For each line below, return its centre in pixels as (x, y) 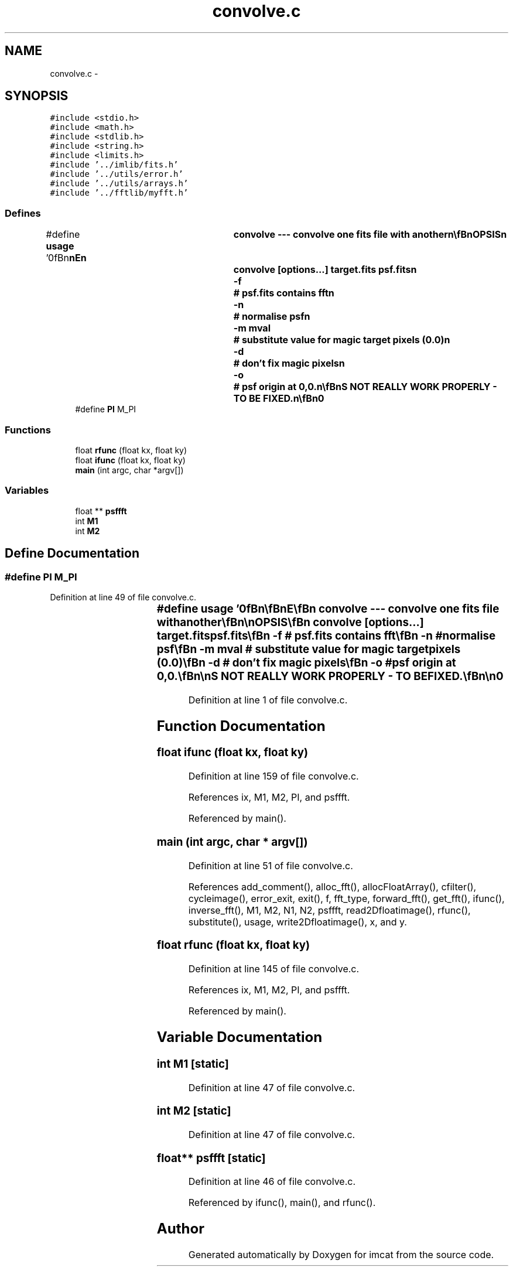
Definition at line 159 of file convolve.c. (273, 776)
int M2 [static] (194, 1111)
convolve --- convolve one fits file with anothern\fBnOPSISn (370, 235)
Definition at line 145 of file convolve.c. (274, 969)
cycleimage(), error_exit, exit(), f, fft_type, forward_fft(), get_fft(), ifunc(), (346, 898)
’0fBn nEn (66, 258)
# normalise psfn (272, 317)
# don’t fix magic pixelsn (289, 363)
